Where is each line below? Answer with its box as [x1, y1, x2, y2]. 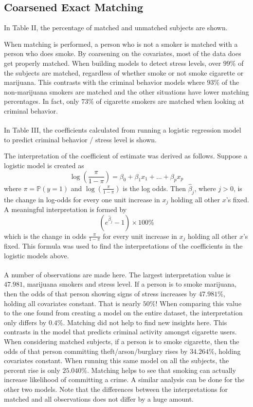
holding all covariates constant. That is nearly [4, 298, 141, 308]
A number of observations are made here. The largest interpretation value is [4, 269, 231, 279]
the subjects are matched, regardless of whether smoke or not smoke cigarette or [4, 67, 244, 78]
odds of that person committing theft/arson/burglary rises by [4, 346, 188, 356]
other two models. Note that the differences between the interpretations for [4, 384, 228, 394]
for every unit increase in [103, 231, 177, 241]
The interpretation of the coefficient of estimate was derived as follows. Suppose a [4, 151, 248, 161]
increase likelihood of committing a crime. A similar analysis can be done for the [4, 374, 244, 385]
